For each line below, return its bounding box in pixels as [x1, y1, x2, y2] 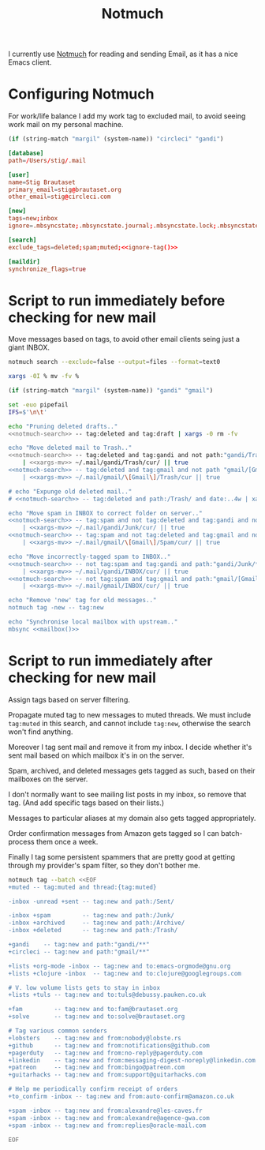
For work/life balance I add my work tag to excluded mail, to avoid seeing [8, 111, 246, 121]
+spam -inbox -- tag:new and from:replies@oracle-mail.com [8, 1122, 207, 1129]
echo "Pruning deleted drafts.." [8, 422, 118, 430]
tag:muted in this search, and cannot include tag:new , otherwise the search [8, 718, 251, 728]
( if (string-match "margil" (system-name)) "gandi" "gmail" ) [8, 387, 214, 395]
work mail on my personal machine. [8, 120, 124, 129]
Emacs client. [8, 58, 52, 67]
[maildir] [8, 257, 41, 265]
